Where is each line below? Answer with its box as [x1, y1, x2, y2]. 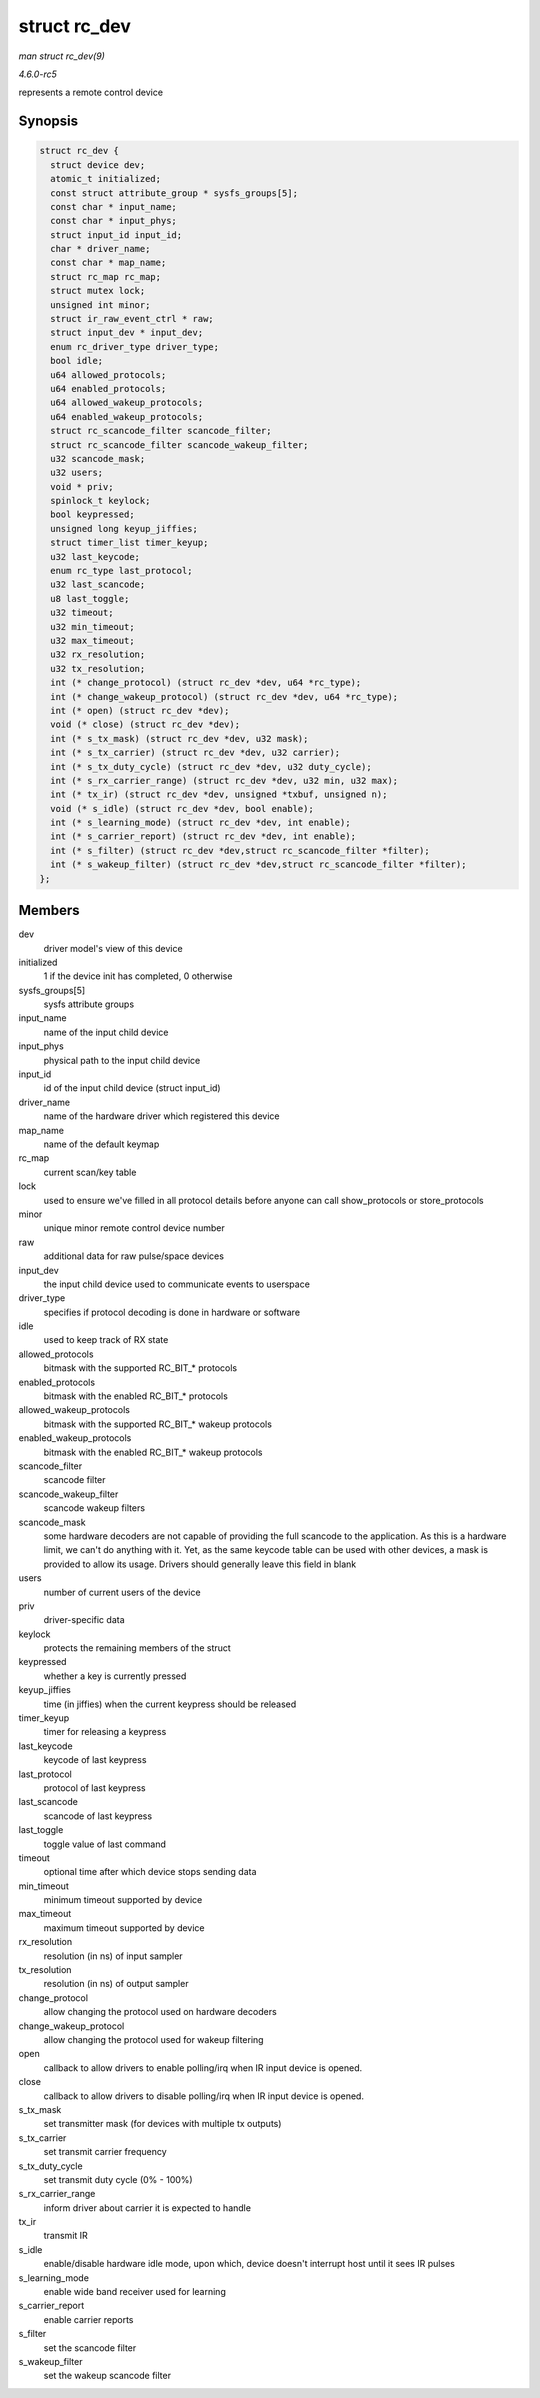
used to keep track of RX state [43, 1334, 169, 1346]
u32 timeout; [50, 607, 114, 619]
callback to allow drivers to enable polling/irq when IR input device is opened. [43, 2061, 363, 2074]
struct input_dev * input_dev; [50, 327, 204, 339]
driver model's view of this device [43, 942, 184, 954]
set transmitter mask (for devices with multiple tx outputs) [43, 2118, 282, 2130]
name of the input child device [43, 1026, 169, 1038]
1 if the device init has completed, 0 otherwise [43, 970, 233, 982]
